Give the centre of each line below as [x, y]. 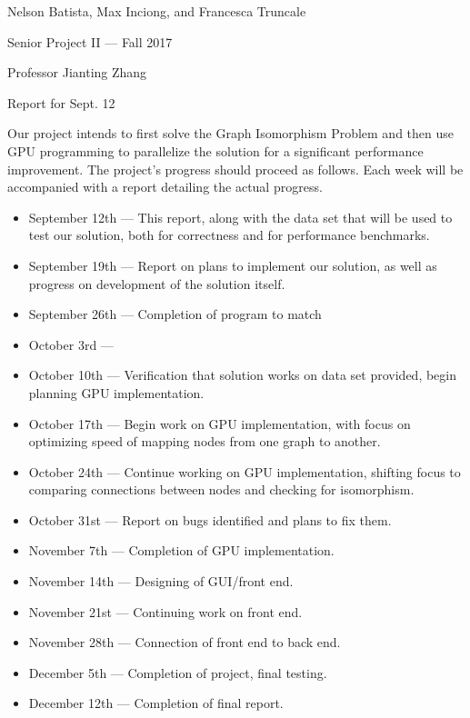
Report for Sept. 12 [61, 102]
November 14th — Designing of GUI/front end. [161, 581]
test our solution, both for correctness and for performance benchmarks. [229, 235]
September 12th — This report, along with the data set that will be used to [240, 217]
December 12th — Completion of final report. [156, 703]
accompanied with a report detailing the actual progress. [165, 187]
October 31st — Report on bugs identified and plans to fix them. [210, 519]
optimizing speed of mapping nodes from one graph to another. [205, 441]
